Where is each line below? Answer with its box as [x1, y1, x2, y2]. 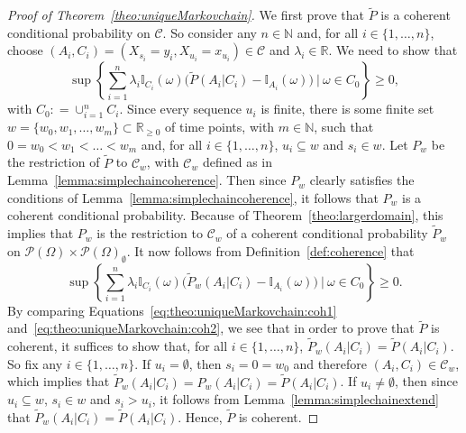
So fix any [7, 354, 63, 373]
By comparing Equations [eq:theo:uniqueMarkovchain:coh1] [7, 300, 337, 319]
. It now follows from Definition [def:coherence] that [126, 241, 415, 260]
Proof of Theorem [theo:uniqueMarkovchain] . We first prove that [7, 5, 365, 24]
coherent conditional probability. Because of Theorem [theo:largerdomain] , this [7, 206, 443, 225]
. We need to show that [328, 41, 458, 60]
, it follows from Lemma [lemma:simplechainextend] [151, 390, 439, 409]
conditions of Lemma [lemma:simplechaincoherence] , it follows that [7, 188, 379, 207]
